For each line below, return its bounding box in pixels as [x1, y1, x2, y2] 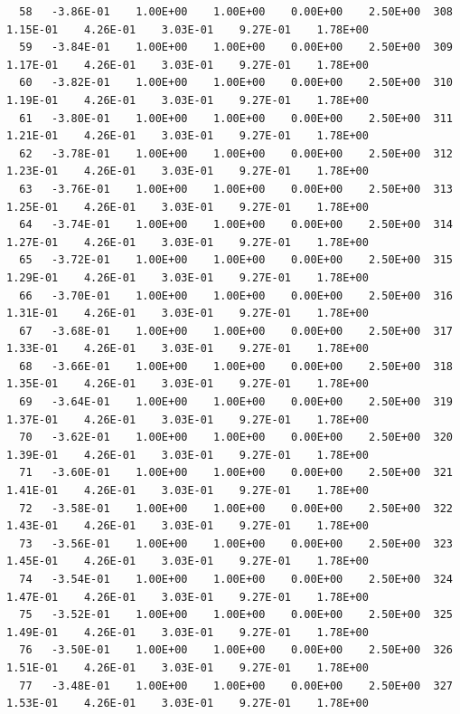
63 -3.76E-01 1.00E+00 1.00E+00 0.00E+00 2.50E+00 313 [19, 182, 453, 195]
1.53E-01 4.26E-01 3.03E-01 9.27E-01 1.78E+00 [6, 697, 369, 710]
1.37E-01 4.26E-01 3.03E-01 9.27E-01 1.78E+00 [6, 413, 369, 426]
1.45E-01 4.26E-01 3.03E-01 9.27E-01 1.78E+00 [6, 555, 369, 568]
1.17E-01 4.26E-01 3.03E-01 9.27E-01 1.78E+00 [6, 58, 369, 71]
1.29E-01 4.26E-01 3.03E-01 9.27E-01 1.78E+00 [6, 271, 369, 284]
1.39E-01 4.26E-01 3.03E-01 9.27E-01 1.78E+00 [6, 448, 369, 462]
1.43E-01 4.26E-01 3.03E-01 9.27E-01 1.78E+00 [6, 519, 369, 533]
